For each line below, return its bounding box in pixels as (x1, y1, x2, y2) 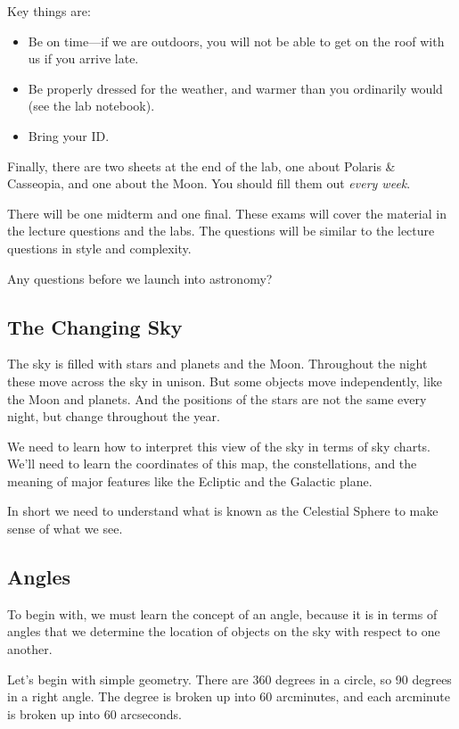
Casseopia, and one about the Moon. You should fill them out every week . (7, 174, 411, 193)
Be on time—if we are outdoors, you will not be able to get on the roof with (28, 31, 445, 50)
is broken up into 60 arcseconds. (7, 704, 182, 723)
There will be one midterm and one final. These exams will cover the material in (7, 203, 447, 222)
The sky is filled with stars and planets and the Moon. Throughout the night (7, 354, 428, 373)
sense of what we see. (7, 519, 123, 538)
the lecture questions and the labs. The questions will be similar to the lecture (7, 221, 435, 240)
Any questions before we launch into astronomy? (7, 269, 273, 287)
